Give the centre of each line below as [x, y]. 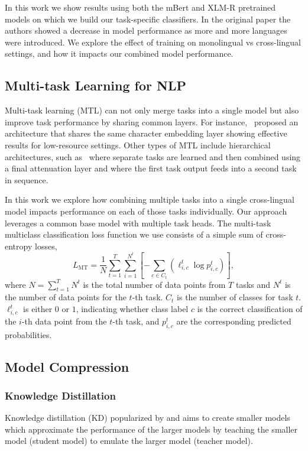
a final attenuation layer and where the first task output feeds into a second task [151, 168]
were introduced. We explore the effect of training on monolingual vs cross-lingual [153, 42]
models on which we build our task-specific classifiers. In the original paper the [148, 19]
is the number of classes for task [235, 297]
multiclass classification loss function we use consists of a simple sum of [134, 234]
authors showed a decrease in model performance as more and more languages [146, 30]
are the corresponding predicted [234, 321]
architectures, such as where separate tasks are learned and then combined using [153, 156]
